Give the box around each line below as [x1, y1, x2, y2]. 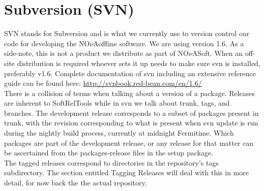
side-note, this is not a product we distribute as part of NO [4, 48, 189, 58]
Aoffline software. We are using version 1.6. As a [93, 38, 244, 48]
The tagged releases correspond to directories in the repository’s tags [4, 157, 219, 168]
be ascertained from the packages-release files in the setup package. [4, 147, 214, 158]
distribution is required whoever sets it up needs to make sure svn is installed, [17, 57, 260, 68]
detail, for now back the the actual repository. [4, 177, 147, 188]
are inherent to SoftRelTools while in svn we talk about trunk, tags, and [4, 98, 230, 108]
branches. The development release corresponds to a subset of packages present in [4, 107, 259, 118]
